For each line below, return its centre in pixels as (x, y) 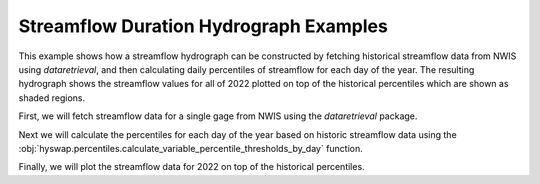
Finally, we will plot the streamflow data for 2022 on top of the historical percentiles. (191, 167)
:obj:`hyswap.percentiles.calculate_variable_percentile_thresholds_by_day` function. (191, 148)
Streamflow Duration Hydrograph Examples (203, 26)
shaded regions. (52, 97)
